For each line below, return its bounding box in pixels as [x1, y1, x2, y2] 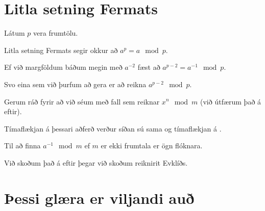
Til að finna [4, 140, 41, 151]
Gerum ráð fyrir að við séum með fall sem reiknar [4, 96, 160, 107]
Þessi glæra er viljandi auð [4, 187, 195, 208]
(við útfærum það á [200, 96, 261, 107]
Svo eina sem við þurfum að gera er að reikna [4, 78, 147, 89]
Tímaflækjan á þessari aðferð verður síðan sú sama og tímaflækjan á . [4, 123, 222, 134]
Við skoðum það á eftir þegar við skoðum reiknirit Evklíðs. [4, 157, 188, 168]
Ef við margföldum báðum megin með [4, 62, 123, 72]
